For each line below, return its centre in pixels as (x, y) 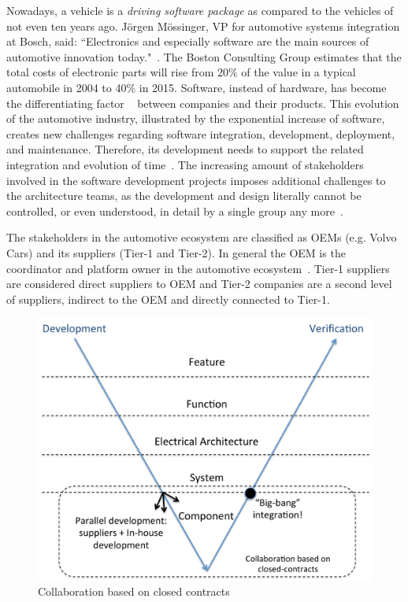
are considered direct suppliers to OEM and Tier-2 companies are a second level (199, 284)
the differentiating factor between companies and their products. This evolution (203, 103)
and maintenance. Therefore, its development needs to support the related (185, 149)
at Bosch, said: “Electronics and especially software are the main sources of (188, 41)
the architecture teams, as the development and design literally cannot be (184, 196)
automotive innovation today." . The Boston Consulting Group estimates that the (204, 56)
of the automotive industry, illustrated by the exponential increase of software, (196, 118)
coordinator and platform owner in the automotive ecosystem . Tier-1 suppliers (198, 268)
